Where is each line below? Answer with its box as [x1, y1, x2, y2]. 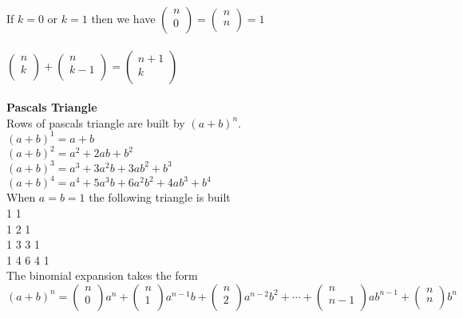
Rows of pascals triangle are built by [6, 114, 185, 131]
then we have [91, 10, 156, 26]
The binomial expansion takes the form [6, 267, 198, 284]
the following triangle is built [89, 189, 231, 206]
